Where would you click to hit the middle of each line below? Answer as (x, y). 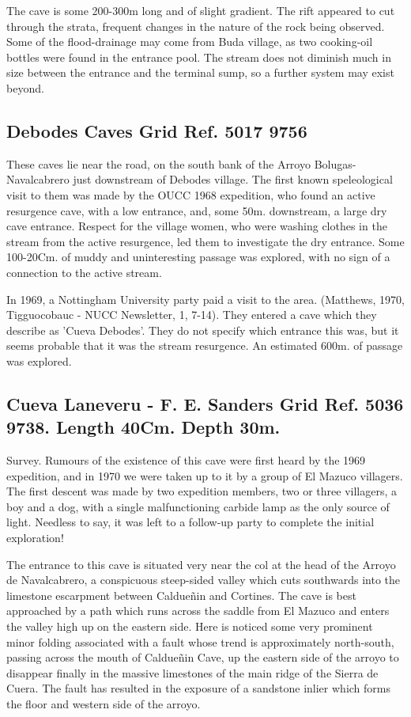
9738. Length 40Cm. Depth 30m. (143, 427)
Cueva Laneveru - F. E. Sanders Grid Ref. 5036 (205, 403)
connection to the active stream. (84, 272)
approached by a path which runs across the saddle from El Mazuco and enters (198, 611)
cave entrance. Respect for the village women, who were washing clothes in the (197, 226)
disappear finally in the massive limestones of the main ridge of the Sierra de (192, 672)
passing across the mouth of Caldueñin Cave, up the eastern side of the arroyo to (203, 657)
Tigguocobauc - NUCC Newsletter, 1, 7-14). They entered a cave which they (192, 315)
